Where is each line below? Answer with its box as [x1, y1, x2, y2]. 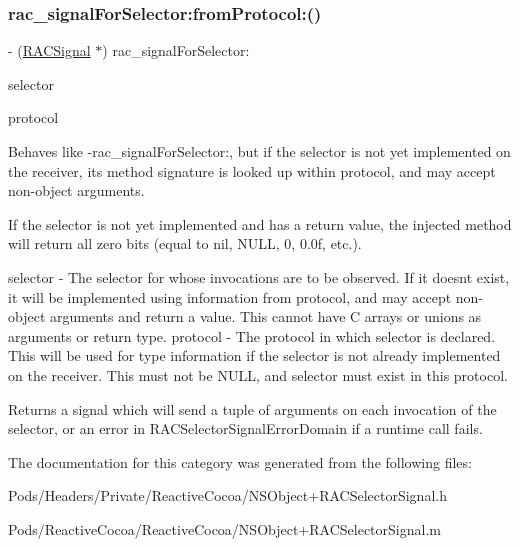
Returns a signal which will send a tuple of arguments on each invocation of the [8, 398, 497, 419]
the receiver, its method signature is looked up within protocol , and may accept [8, 160, 496, 181]
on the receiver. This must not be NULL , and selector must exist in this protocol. [8, 364, 508, 385]
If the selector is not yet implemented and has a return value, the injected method [8, 213, 512, 234]
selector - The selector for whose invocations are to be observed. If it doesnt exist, [8, 266, 510, 287]
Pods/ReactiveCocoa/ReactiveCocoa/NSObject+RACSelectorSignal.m [8, 518, 441, 539]
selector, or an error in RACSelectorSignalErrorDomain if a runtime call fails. [8, 418, 483, 439]
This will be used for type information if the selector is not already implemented [8, 345, 501, 366]
